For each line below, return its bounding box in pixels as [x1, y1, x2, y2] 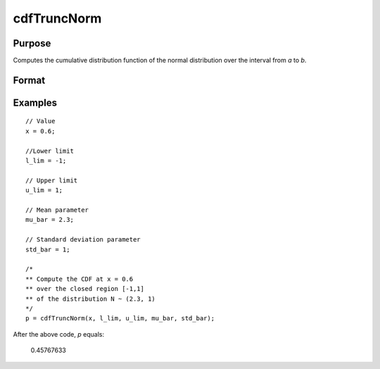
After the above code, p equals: [13, 330, 105, 338]
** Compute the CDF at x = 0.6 [25, 275, 134, 283]
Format [13, 74, 46, 86]
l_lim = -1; [25, 157, 67, 165]
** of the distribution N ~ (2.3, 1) [25, 294, 156, 303]
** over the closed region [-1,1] [25, 285, 144, 293]
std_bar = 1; [25, 245, 70, 254]
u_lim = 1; [25, 187, 63, 194]
